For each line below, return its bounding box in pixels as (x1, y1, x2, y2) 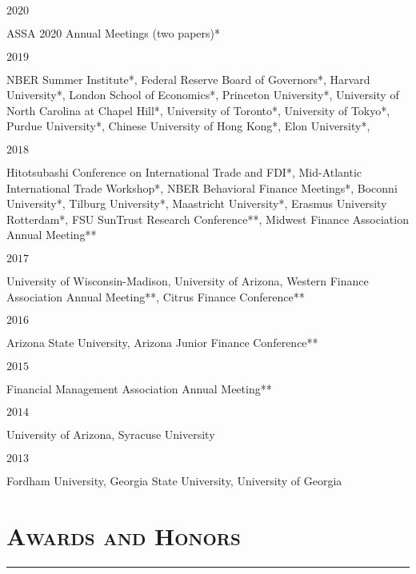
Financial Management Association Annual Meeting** (6, 380, 272, 397)
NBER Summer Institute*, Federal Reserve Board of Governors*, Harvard (6, 70, 370, 87)
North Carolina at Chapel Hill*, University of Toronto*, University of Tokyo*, (6, 102, 390, 118)
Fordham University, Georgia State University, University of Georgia (6, 472, 342, 488)
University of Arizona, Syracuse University (6, 426, 215, 443)
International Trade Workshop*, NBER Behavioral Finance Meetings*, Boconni (6, 179, 398, 196)
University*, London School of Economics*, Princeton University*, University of (6, 86, 399, 103)
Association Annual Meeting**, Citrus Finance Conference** (6, 288, 305, 305)
